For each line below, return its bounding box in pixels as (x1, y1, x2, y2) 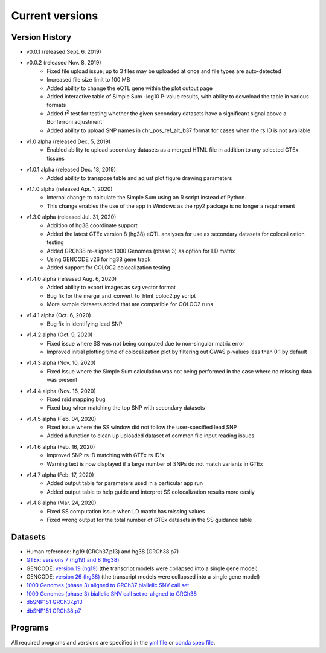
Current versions (11, 9, 98, 22)
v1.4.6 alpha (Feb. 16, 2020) (26, 443, 95, 450)
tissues (46, 155, 65, 162)
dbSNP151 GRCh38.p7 (26, 607, 81, 614)
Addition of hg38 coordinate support (46, 222, 138, 229)
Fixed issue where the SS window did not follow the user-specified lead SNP (46, 423, 237, 431)
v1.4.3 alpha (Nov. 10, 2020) (26, 359, 96, 367)
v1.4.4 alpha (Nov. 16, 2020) (26, 387, 96, 394)
